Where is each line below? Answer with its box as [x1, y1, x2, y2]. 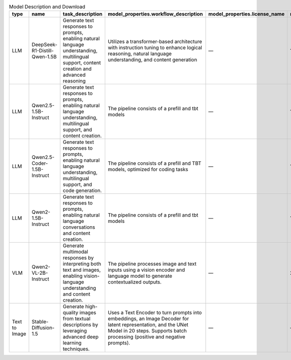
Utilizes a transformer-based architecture [107, 38, 202, 45]
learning [63, 340, 82, 346]
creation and [63, 65, 92, 72]
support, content [63, 60, 101, 66]
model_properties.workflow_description [107, 11, 203, 17]
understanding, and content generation [107, 56, 197, 63]
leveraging [63, 328, 87, 334]
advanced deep [63, 333, 99, 340]
